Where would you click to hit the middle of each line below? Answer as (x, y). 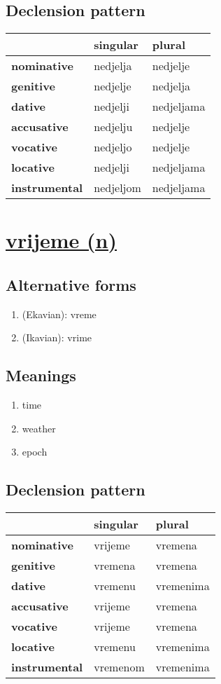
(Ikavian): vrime (57, 337)
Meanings (41, 375)
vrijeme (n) (62, 240)
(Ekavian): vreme (59, 314)
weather (39, 428)
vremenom (119, 667)
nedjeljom (117, 188)
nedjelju (113, 127)
